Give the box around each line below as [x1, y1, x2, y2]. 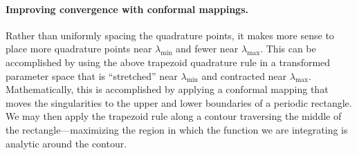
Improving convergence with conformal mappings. [6, 1, 248, 16]
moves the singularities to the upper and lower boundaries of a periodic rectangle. [6, 95, 352, 110]
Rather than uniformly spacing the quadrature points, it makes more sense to [6, 28, 334, 42]
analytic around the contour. [6, 136, 127, 150]
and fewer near [176, 41, 239, 56]
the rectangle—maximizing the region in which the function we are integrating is [6, 122, 348, 136]
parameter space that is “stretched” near [6, 68, 178, 83]
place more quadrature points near [6, 41, 152, 56]
